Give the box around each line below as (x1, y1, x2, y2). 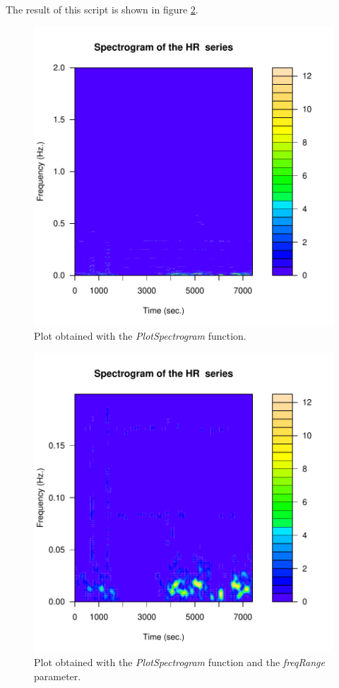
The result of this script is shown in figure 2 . (6, 2, 198, 16)
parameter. (34, 668, 81, 683)
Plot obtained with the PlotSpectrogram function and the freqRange (34, 655, 325, 670)
